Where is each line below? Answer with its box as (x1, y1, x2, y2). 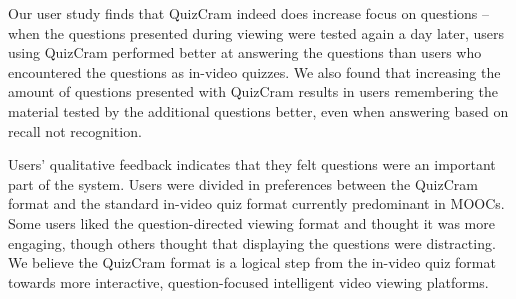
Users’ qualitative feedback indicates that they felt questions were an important (8, 154, 496, 175)
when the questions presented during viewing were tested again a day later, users (8, 22, 505, 43)
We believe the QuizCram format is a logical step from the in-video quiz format (8, 252, 496, 273)
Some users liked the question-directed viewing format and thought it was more (8, 212, 495, 233)
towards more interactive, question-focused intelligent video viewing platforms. (8, 271, 489, 292)
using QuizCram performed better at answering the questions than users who (8, 42, 482, 63)
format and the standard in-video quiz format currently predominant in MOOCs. (8, 193, 505, 214)
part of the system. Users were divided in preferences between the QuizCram (8, 173, 478, 194)
